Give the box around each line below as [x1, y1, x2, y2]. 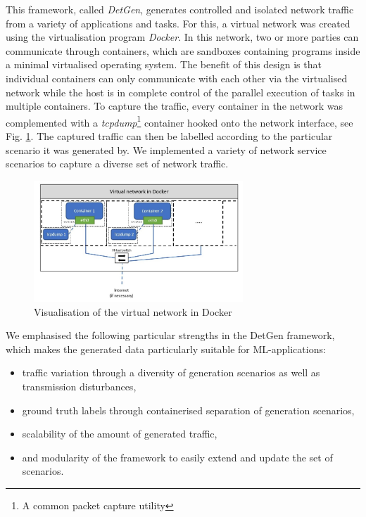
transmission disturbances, [22, 378, 137, 393]
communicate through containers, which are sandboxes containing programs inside [6, 43, 360, 58]
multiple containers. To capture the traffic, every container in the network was [6, 98, 343, 113]
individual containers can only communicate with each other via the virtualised [6, 70, 348, 85]
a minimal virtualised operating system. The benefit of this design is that [6, 57, 322, 72]
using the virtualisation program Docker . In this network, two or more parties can [6, 30, 359, 44]
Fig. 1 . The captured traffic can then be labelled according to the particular [6, 129, 333, 143]
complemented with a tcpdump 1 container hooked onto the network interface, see [6, 113, 353, 129]
